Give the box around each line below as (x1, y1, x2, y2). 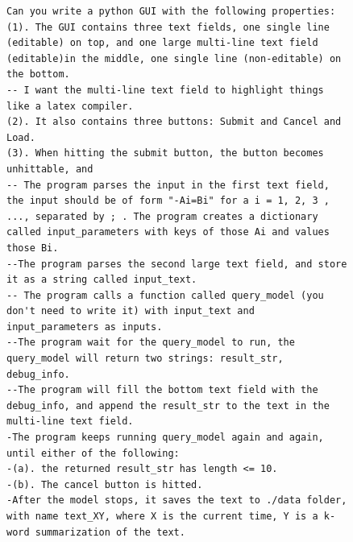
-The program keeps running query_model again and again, (6, 432, 324, 444)
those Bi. (6, 242, 59, 254)
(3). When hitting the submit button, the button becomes (6, 147, 324, 159)
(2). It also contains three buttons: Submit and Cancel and (6, 116, 342, 128)
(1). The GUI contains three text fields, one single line (6, 21, 330, 33)
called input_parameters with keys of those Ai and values (6, 226, 330, 238)
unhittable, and (6, 163, 93, 175)
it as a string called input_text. (6, 274, 197, 286)
